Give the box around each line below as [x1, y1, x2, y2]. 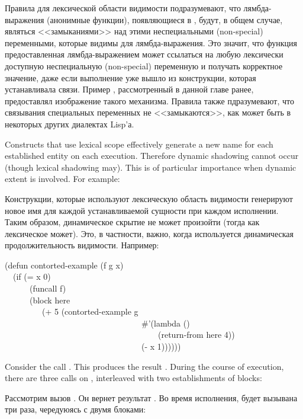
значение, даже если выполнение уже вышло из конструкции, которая [5, 71, 256, 84]
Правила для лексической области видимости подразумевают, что [5, 2, 241, 14]
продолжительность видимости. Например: [5, 239, 159, 251]
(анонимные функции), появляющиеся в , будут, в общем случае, [47, 13, 283, 25]
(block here [29, 293, 70, 306]
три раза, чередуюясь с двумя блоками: [5, 403, 146, 415]
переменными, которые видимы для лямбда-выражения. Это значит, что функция [5, 36, 298, 49]
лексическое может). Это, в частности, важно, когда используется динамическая [5, 227, 294, 239]
